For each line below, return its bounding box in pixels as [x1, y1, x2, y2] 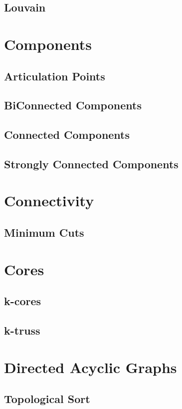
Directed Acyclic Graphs [4, 357, 177, 377]
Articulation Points [4, 68, 105, 83]
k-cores [4, 293, 41, 309]
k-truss [4, 322, 40, 338]
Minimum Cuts [4, 225, 84, 240]
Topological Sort [4, 391, 90, 407]
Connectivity [4, 190, 94, 211]
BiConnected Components [4, 97, 142, 113]
